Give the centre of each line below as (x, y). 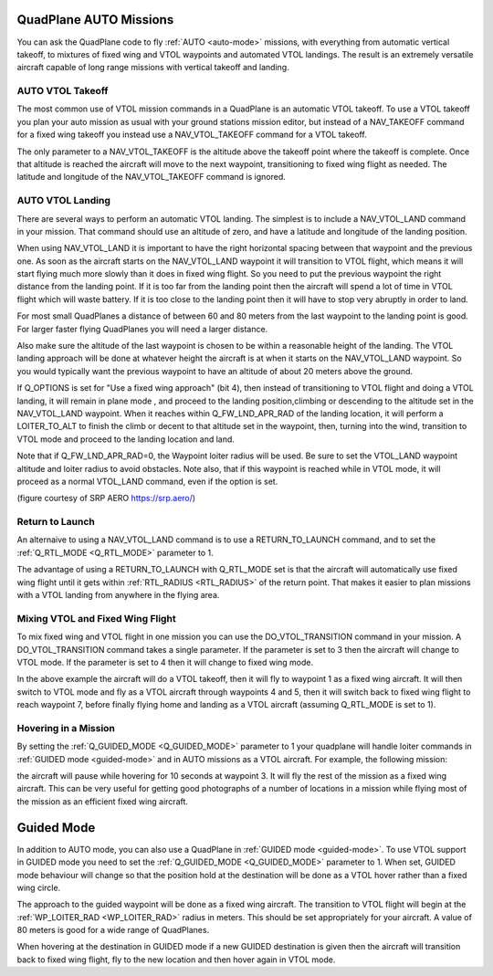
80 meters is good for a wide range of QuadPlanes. (113, 930)
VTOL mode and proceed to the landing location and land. (126, 439)
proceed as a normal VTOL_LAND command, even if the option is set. (147, 481)
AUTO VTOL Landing (64, 201)
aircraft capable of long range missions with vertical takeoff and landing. (153, 68)
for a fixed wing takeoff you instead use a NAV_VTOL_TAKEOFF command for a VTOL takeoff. (192, 135)
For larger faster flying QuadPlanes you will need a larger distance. (142, 329)
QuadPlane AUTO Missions (95, 20)
